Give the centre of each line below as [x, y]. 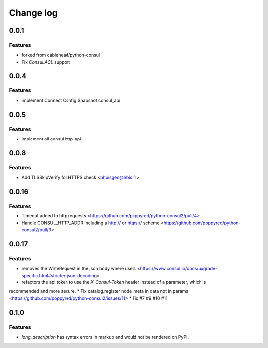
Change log [33, 13]
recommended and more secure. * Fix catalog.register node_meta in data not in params [99, 291]
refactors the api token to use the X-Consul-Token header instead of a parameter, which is [114, 282]
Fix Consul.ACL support [46, 62]
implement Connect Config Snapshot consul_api [71, 100]
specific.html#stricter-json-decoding [59, 275]
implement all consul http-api [51, 139]
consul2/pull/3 [36, 230]
